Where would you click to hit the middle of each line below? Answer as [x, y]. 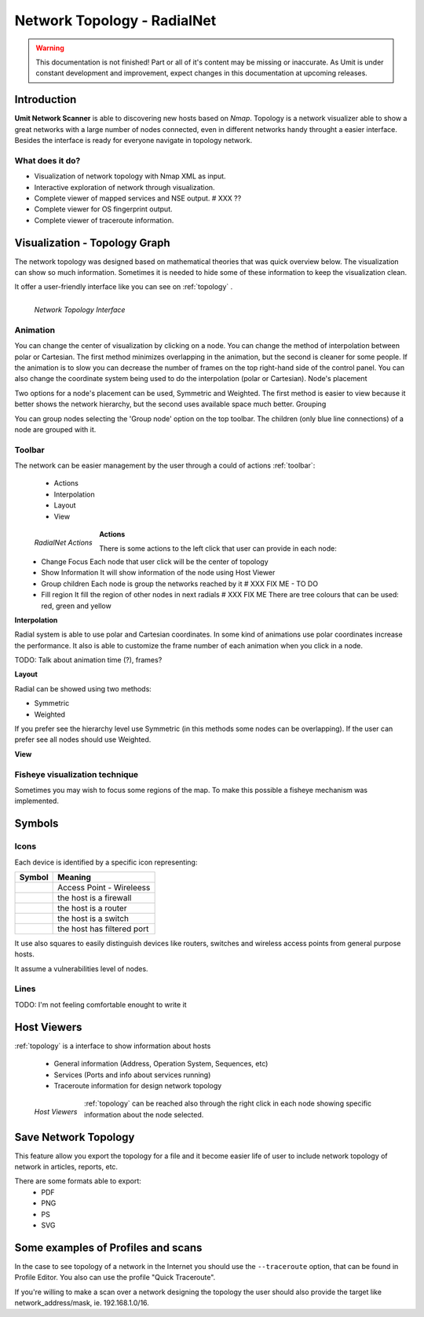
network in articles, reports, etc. [66, 1166]
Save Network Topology [75, 1137]
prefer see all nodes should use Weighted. [83, 739]
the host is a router [92, 908]
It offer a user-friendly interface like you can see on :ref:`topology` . [124, 287]
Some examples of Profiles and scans [108, 1247]
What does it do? [48, 160]
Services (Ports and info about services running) [132, 1075]
